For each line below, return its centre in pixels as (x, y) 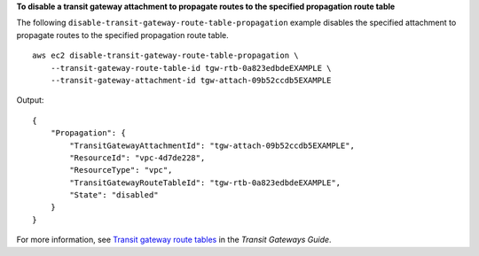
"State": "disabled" (114, 195)
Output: (30, 100)
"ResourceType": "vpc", (121, 170)
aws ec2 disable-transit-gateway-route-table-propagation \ (165, 56)
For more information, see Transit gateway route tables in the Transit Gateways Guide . (174, 240)
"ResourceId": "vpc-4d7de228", (137, 158)
